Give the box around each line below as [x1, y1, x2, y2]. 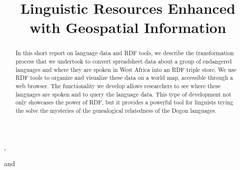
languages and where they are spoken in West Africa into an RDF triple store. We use [15, 65, 237, 73]
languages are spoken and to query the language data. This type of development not [15, 90, 232, 98]
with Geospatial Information [30, 17, 226, 37]
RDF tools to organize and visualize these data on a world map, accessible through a [15, 73, 233, 82]
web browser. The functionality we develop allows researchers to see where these [15, 81, 221, 90]
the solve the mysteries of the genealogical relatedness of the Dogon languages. [15, 106, 217, 114]
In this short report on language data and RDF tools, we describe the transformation [15, 49, 234, 57]
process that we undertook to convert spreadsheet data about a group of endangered [15, 57, 232, 66]
